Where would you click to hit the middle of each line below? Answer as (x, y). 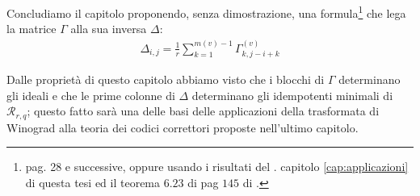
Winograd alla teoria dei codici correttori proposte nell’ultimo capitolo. (183, 127)
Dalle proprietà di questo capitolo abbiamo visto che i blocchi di (166, 79)
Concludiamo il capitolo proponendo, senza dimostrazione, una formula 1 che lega (206, 12)
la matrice (31, 29)
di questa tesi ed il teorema (93, 182)
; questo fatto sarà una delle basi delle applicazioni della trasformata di (203, 111)
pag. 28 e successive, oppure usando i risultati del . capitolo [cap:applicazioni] (217, 167)
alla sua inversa (109, 29)
